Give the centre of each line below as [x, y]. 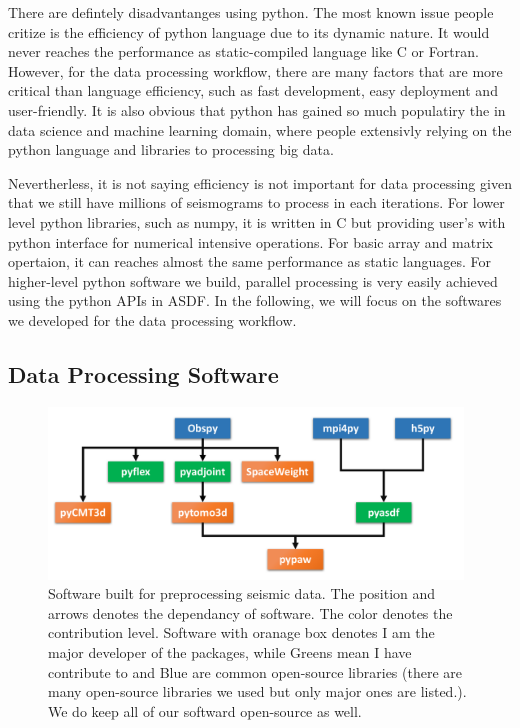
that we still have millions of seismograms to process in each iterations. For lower [256, 202]
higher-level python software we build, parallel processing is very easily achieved [253, 280]
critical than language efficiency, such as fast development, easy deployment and [253, 90]
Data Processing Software [143, 373]
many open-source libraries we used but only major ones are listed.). [257, 691]
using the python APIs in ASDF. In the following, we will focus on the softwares [255, 300]
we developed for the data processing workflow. [152, 319]
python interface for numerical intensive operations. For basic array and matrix [250, 241]
